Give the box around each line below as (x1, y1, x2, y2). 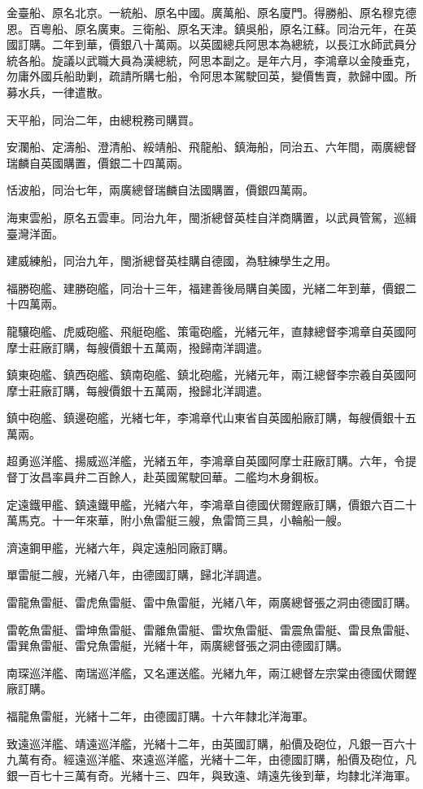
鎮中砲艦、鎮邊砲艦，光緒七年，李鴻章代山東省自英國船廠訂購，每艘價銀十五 (7, 409, 416, 426)
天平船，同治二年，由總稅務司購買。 (7, 111, 200, 128)
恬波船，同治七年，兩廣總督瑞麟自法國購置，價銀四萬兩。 (7, 181, 314, 198)
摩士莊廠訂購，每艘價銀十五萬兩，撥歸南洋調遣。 (7, 338, 268, 355)
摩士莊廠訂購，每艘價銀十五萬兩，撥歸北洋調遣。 (7, 381, 268, 399)
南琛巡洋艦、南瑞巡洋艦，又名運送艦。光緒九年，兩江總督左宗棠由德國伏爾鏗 (7, 664, 416, 681)
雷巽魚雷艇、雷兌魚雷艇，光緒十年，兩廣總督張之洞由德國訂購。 (7, 637, 348, 654)
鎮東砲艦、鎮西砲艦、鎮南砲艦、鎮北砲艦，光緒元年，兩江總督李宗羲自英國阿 (7, 366, 416, 383)
